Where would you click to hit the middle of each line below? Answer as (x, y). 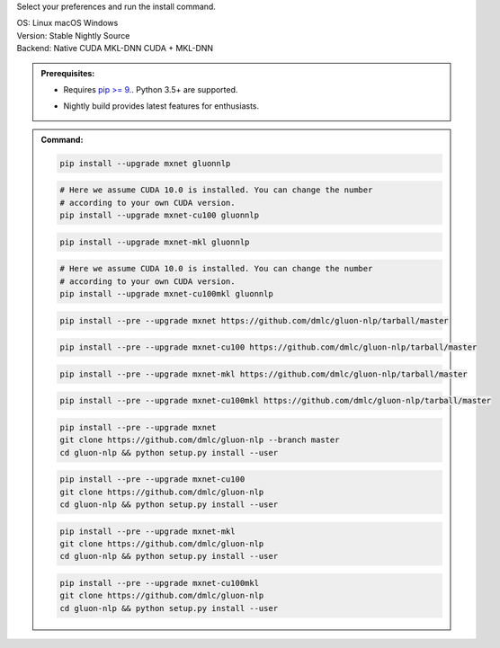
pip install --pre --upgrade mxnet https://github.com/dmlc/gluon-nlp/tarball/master (254, 320)
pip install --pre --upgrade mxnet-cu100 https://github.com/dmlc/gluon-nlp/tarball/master (268, 347)
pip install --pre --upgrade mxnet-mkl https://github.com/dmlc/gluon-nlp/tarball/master (263, 374)
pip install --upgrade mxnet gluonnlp (145, 163)
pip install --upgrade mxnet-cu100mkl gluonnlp (166, 294)
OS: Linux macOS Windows (67, 23)
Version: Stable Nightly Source (73, 35)
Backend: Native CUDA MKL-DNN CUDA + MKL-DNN (115, 49)
